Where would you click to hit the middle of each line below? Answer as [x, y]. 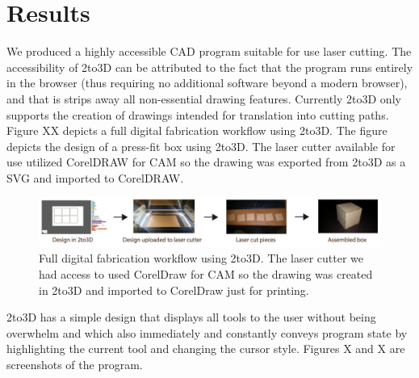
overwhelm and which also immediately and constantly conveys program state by [207, 332]
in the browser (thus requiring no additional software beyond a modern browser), [207, 83]
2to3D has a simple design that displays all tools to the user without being [191, 317]
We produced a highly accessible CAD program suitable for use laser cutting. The [209, 51]
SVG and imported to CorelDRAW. [95, 177]
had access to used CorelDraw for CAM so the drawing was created [206, 273]
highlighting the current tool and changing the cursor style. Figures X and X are [206, 349]
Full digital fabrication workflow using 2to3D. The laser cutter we [201, 258]
